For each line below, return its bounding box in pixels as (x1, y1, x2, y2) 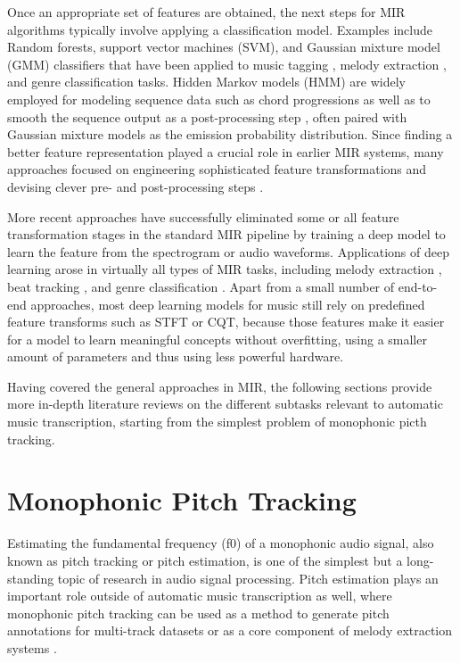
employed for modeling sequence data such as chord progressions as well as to (7, 89, 431, 108)
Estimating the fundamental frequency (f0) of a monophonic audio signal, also (7, 534, 434, 552)
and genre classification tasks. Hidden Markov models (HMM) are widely (7, 72, 406, 91)
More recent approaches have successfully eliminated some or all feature (7, 207, 399, 226)
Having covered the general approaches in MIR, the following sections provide (7, 377, 432, 395)
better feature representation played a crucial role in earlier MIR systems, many (7, 142, 444, 161)
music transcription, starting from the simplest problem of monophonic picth (7, 412, 427, 431)
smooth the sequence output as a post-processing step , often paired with (7, 107, 407, 126)
